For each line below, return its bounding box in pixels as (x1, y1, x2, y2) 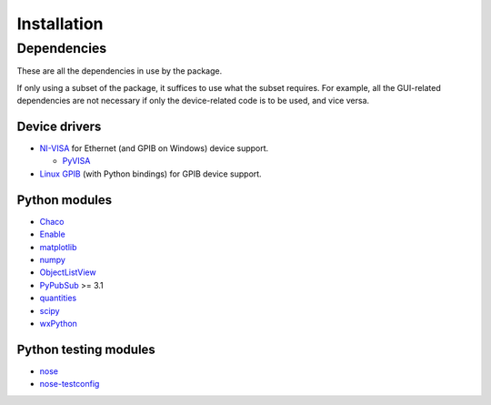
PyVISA (62, 156, 91, 167)
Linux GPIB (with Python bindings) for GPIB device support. (39, 168, 263, 179)
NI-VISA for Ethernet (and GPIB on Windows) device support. (39, 143, 269, 154)
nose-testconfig (39, 379, 100, 390)
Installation (16, 14, 104, 34)
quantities (39, 292, 77, 304)
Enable (39, 228, 65, 240)
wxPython (39, 318, 77, 329)
